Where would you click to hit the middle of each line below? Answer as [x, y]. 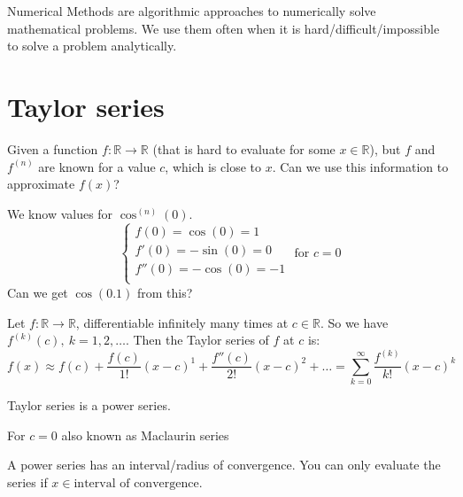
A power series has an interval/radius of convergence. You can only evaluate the [224, 465]
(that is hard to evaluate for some [244, 148]
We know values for [60, 213]
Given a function [53, 148]
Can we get [38, 292]
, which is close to [213, 166]
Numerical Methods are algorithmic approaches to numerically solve [192, 11]
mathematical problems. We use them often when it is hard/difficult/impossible [224, 28]
